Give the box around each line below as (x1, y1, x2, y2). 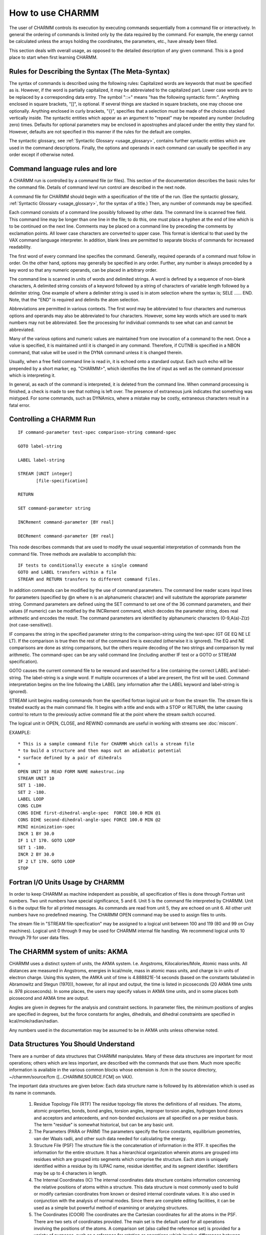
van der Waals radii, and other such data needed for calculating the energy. (33, 1135, 187, 1141)
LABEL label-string (18, 457, 65, 463)
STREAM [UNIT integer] (18, 471, 73, 477)
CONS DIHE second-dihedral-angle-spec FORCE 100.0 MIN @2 (18, 817, 161, 823)
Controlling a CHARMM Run (9, 415, 96, 423)
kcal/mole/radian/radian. (9, 1018, 59, 1024)
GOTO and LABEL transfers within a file (18, 570, 117, 575)
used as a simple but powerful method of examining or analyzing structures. (33, 1204, 189, 1210)
